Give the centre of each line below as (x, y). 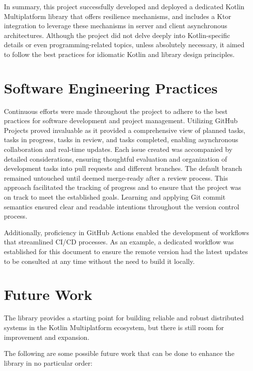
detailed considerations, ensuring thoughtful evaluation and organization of (116, 158)
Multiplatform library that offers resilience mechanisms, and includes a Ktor (117, 16)
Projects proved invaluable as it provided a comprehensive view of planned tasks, (125, 130)
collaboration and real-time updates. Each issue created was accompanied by (118, 149)
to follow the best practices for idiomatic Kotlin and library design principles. (119, 54)
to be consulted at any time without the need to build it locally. (99, 261)
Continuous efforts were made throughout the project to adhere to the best (116, 111)
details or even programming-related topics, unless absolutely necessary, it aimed (124, 45)
